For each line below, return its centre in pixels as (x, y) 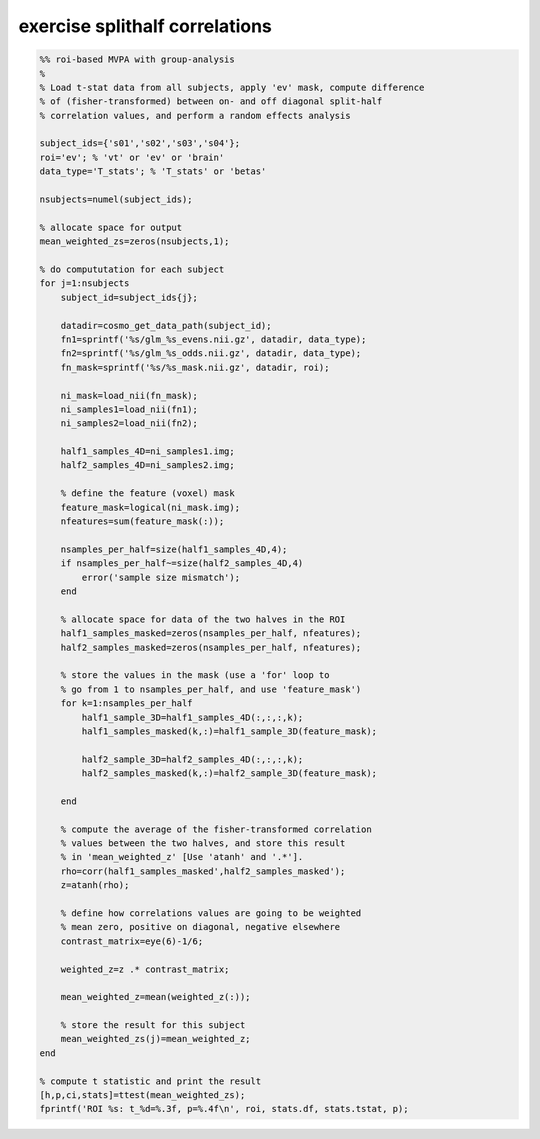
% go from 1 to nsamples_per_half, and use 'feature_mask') (211, 689)
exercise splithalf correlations (145, 26)
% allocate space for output (111, 227)
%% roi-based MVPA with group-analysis (137, 59)
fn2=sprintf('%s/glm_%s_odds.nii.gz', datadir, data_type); (211, 353)
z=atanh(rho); (95, 885)
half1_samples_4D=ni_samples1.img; (147, 451)
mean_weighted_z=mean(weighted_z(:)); (155, 997)
